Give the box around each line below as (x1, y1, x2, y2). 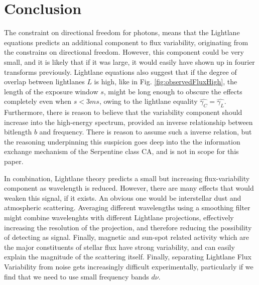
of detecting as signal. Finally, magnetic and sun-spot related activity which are (4, 232, 249, 242)
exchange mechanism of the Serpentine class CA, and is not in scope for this (4, 146, 239, 157)
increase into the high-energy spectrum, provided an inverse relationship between (4, 116, 253, 127)
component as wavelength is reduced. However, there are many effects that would (4, 183, 254, 193)
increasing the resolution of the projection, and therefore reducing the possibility (4, 222, 252, 232)
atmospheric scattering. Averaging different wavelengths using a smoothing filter (4, 202, 250, 213)
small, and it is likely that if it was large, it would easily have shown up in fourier (4, 56, 255, 67)
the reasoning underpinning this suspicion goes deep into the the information (4, 136, 240, 147)
